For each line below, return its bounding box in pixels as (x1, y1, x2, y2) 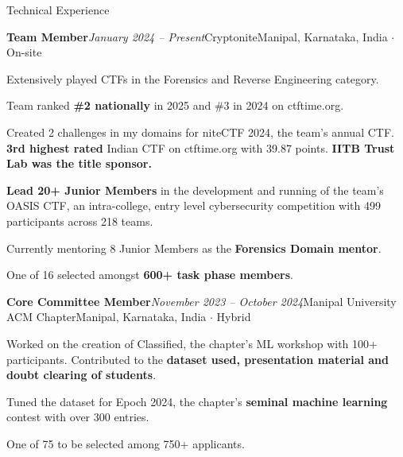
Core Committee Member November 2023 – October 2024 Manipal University (6, 292, 397, 309)
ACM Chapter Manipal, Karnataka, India (6, 308, 207, 325)
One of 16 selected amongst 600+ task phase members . (6, 266, 293, 283)
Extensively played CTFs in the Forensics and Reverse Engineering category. (6, 70, 379, 87)
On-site (6, 44, 42, 60)
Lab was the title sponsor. (6, 155, 152, 172)
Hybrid (216, 308, 251, 325)
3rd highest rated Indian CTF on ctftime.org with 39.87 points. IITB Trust (6, 139, 395, 156)
